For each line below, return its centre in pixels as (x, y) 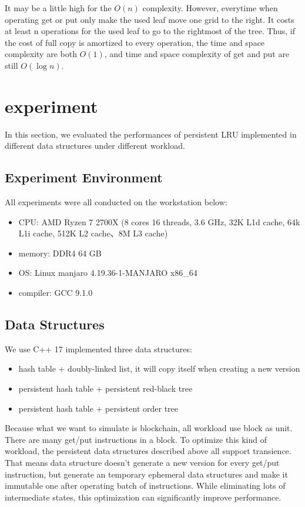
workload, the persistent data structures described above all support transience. (148, 451)
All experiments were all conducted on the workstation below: (116, 202)
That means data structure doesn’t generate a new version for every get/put (142, 462)
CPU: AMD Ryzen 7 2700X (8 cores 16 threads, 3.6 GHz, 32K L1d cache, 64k (159, 221)
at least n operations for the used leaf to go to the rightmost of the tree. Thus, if (150, 31)
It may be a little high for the (58, 8)
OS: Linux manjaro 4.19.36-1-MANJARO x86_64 (108, 273)
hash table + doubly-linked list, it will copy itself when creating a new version (159, 368)
